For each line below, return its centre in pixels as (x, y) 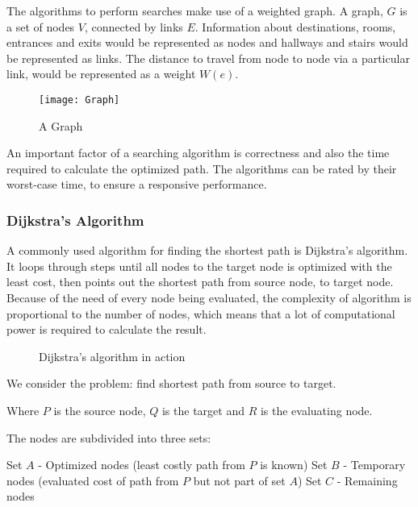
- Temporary (374, 465)
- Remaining (367, 480)
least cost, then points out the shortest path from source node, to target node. (200, 282)
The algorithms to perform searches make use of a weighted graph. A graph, (195, 10)
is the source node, (100, 410)
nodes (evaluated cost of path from (93, 480)
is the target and (203, 410)
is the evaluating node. (316, 410)
